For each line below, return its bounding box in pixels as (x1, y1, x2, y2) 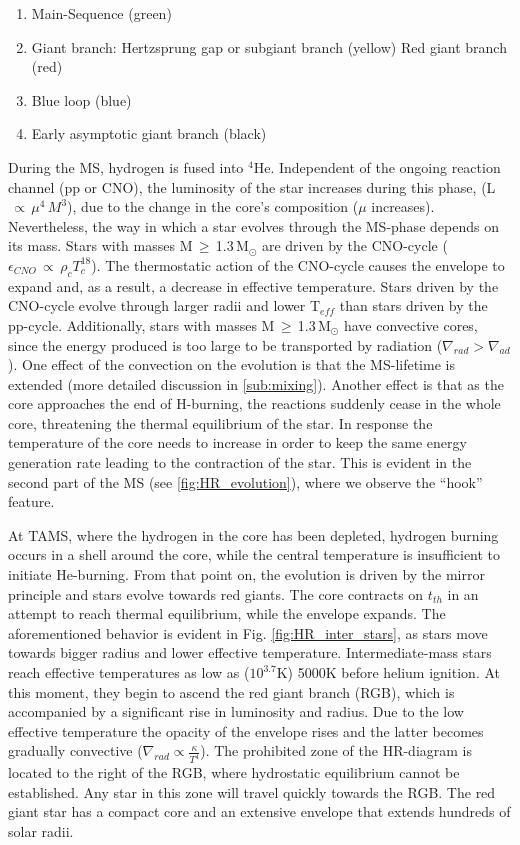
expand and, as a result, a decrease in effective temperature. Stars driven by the (8, 275, 499, 296)
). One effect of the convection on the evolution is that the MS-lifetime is (8, 354, 455, 375)
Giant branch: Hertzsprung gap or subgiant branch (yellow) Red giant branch (31, 36, 507, 57)
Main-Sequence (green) (31, 3, 172, 23)
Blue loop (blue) (31, 89, 132, 110)
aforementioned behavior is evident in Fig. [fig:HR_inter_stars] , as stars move (8, 622, 488, 643)
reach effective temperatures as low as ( (8, 662, 250, 683)
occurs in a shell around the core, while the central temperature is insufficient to (8, 544, 501, 565)
